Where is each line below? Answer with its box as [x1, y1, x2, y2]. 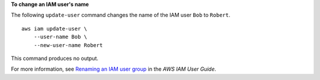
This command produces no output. [11, 55, 99, 62]
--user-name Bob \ [33, 34, 88, 41]
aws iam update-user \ [21, 25, 88, 32]
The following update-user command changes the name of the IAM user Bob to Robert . [11, 12, 231, 19]
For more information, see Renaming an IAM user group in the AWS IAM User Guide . [11, 65, 216, 73]
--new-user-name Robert [33, 42, 103, 48]
